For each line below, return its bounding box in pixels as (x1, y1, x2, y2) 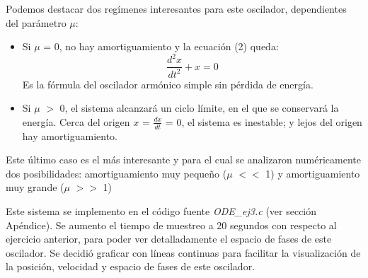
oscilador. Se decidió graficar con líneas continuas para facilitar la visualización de (6, 245, 361, 260)
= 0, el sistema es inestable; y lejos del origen (165, 114, 362, 129)
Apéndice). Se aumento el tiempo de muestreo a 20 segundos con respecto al (6, 217, 337, 232)
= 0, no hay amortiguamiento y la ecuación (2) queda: (43, 39, 279, 54)
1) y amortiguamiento (265, 166, 360, 180)
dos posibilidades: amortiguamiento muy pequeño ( (6, 166, 227, 180)
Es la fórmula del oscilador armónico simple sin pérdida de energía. (22, 76, 314, 91)
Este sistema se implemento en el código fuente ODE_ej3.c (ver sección (6, 204, 317, 219)
